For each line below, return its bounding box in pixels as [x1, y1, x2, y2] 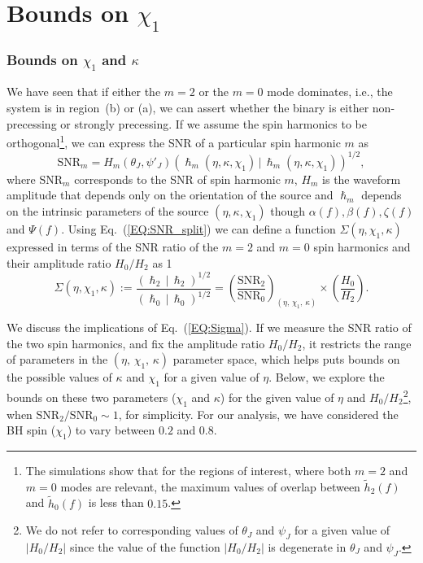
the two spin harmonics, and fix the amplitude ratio [7, 334, 265, 351]
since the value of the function [69, 538, 220, 555]
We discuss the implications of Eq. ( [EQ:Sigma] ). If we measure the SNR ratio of [7, 319, 412, 336]
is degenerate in [268, 538, 347, 555]
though [270, 203, 306, 220]
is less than [88, 494, 144, 511]
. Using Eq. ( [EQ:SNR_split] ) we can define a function [61, 220, 336, 238]
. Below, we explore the [268, 369, 385, 386]
